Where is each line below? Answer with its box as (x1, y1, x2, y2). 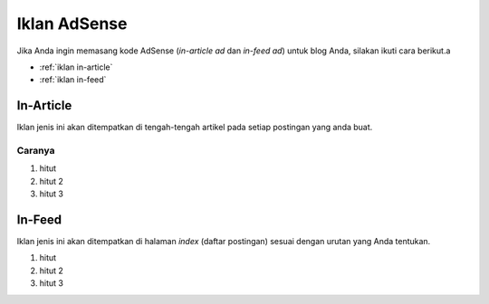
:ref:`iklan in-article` (39, 62, 113, 72)
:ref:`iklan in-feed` (39, 74, 107, 85)
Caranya (16, 145, 55, 157)
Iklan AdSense (16, 14, 128, 33)
